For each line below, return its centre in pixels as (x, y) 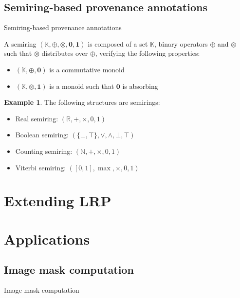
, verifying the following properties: (148, 53)
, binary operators (181, 43)
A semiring (20, 43)
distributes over (65, 53)
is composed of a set (118, 43)
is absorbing (140, 86)
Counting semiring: (44, 151)
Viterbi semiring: (41, 167)
